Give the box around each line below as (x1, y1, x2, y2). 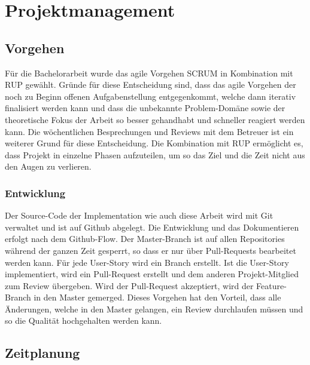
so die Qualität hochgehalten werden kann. (5, 314, 162, 327)
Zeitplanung (5, 343, 80, 362)
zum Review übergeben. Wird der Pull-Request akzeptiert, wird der (5, 279, 254, 292)
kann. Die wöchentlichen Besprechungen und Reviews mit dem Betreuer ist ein (5, 125, 294, 137)
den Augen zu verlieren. (5, 160, 92, 173)
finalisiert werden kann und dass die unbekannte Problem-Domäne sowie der (5, 102, 285, 114)
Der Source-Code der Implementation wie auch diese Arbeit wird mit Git (5, 209, 273, 222)
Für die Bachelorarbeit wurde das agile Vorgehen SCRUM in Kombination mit (5, 66, 293, 79)
